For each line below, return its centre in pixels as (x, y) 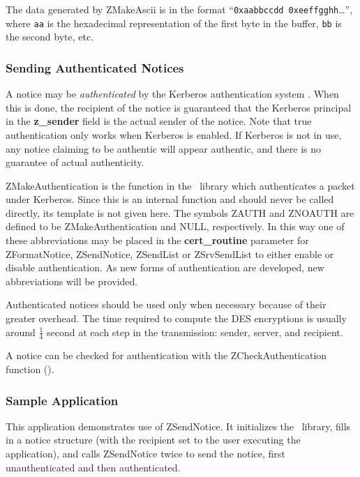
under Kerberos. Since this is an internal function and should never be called (170, 199)
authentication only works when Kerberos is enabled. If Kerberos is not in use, (174, 134)
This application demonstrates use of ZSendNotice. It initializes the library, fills (178, 426)
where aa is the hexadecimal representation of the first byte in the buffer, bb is (174, 23)
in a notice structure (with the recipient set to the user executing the (153, 440)
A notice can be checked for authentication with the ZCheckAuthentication (166, 355)
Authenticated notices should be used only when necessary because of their (166, 304)
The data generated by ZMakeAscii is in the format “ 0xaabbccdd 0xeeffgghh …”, (179, 9)
